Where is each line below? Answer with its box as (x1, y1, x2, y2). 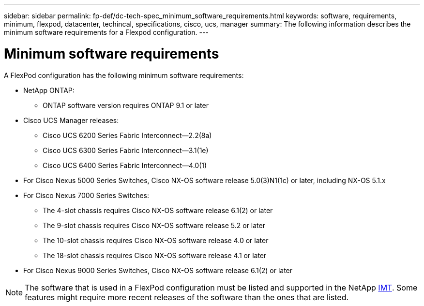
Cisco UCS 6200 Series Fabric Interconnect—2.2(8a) (43, 131, 212, 139)
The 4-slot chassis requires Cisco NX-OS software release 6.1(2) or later (43, 206, 273, 214)
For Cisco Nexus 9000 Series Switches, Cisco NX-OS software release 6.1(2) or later (23, 266, 293, 275)
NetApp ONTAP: (23, 86, 75, 94)
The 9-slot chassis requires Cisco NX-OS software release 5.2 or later (43, 221, 265, 229)
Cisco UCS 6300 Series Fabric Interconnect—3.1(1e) (43, 146, 209, 154)
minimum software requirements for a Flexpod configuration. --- (4, 28, 209, 36)
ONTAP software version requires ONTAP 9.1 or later (43, 101, 209, 109)
